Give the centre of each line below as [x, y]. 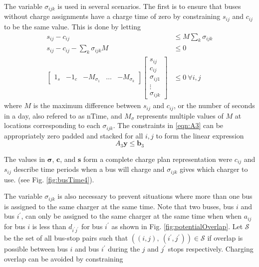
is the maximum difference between [87, 105]
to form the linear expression [200, 135]
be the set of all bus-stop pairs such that [66, 238]
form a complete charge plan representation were [158, 159]
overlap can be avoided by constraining [64, 259]
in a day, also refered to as [44, 115]
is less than [49, 226]
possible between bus [36, 249]
